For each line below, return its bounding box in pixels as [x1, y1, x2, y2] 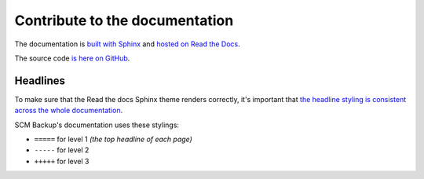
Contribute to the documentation [14, 12, 234, 29]
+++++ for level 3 [34, 156, 90, 166]
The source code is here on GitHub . [14, 53, 130, 63]
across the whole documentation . [14, 106, 123, 115]
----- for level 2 [34, 145, 90, 155]
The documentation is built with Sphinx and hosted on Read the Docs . [14, 39, 241, 49]
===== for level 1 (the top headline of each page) [34, 134, 192, 144]
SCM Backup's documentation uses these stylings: [14, 120, 180, 130]
